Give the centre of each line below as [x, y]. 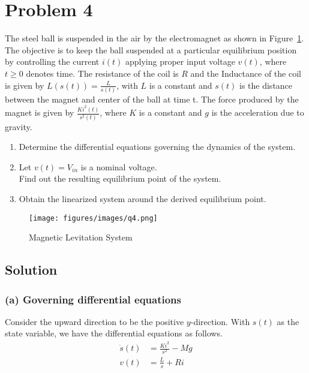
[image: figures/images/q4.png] [93, 218]
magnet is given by [40, 112]
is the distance [266, 85]
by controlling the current [52, 61]
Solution [31, 270]
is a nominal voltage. [119, 166]
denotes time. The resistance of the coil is [102, 73]
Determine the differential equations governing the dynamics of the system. [157, 147]
